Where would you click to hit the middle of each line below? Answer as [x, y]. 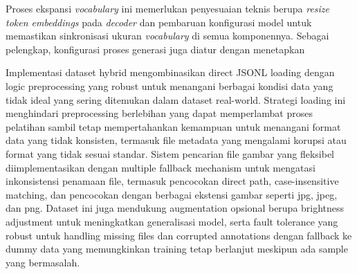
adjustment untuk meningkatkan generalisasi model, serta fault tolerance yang [172, 221]
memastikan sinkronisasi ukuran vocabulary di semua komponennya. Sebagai [167, 36]
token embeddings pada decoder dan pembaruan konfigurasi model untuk [159, 22]
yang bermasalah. [43, 262]
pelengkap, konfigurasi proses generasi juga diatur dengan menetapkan [155, 49]
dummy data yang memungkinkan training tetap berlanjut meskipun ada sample [177, 249]
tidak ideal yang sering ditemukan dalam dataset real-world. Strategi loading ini [176, 99]
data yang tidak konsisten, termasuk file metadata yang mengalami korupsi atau [176, 140]
